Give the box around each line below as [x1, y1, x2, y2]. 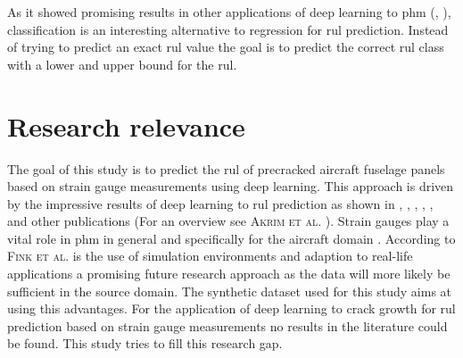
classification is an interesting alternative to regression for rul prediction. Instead [7, 20, 449, 38]
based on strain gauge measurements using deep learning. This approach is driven [7, 177, 454, 196]
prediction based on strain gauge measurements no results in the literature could [7, 316, 448, 335]
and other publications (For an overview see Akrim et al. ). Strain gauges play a [7, 212, 450, 230]
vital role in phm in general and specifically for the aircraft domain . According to [7, 229, 456, 247]
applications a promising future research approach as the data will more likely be [7, 264, 451, 283]
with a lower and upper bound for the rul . [7, 54, 237, 73]
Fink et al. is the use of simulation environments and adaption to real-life [7, 246, 413, 265]
